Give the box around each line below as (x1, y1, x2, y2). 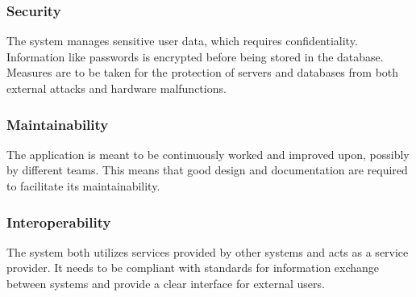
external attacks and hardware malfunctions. (6, 80, 227, 96)
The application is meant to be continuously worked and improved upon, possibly (6, 145, 410, 162)
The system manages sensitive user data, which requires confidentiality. (6, 32, 358, 49)
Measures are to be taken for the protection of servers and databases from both (6, 64, 399, 81)
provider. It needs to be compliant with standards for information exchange (6, 259, 380, 276)
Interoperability (6, 211, 111, 232)
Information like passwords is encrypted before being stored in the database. (6, 48, 384, 65)
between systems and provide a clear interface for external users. (6, 275, 325, 291)
